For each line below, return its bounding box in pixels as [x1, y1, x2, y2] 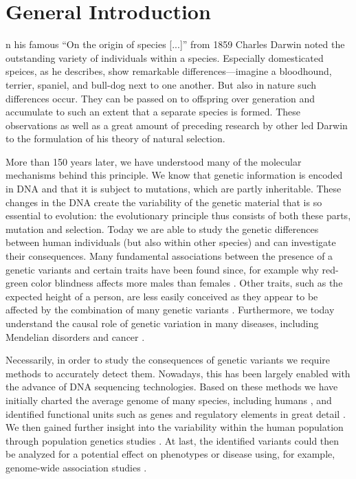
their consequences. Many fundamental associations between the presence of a [5, 249, 333, 263]
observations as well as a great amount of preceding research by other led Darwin [5, 118, 348, 132]
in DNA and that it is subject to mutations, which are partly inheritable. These [5, 181, 342, 196]
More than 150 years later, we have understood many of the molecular [5, 154, 302, 168]
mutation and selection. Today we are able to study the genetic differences [5, 221, 319, 236]
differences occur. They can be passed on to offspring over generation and [5, 91, 315, 105]
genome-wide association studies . [5, 460, 147, 474]
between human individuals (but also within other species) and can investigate [5, 235, 336, 249]
